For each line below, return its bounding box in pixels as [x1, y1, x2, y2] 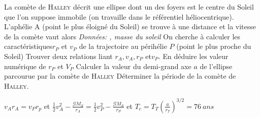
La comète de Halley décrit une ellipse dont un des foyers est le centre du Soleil [4, 2, 254, 12]
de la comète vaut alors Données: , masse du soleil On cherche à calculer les [4, 31, 241, 41]
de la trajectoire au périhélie [79, 41, 167, 51]
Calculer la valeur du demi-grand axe [76, 61, 191, 71]
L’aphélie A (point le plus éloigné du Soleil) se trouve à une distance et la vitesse [4, 21, 256, 32]
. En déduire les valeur [158, 50, 229, 61]
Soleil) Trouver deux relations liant [4, 50, 113, 61]
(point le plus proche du [176, 41, 251, 51]
